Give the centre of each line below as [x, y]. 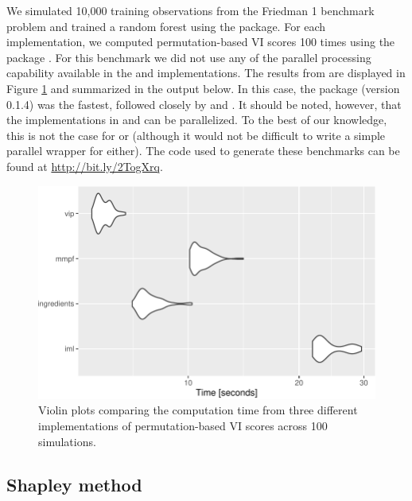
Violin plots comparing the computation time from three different [198, 410]
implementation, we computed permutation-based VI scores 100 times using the [201, 42]
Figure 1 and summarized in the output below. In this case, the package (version [203, 88]
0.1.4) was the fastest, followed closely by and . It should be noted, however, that [204, 104]
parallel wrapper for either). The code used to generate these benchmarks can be [203, 151]
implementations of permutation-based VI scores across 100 [183, 426]
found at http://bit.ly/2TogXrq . [85, 166]
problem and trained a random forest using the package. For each [166, 26]
